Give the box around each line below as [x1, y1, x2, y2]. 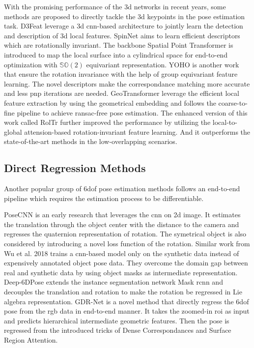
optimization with [4, 59, 57, 69]
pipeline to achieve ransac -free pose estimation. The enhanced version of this [17, 107, 248, 117]
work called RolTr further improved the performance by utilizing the [4, 117, 211, 127]
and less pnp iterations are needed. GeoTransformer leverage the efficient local [4, 88, 239, 98]
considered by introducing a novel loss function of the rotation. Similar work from [4, 238, 250, 249]
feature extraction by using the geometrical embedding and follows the [4, 97, 216, 108]
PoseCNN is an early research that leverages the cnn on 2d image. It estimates [4, 209, 241, 220]
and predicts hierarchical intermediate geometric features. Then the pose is [4, 315, 229, 325]
